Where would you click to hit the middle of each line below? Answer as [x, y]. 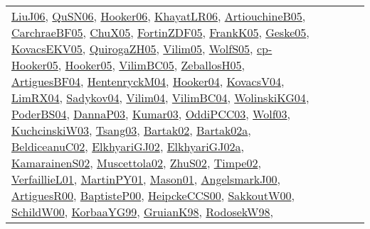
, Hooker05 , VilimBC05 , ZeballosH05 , [151, 65]
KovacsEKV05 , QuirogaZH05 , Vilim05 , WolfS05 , [132, 49]
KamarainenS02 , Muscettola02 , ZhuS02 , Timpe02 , [136, 163]
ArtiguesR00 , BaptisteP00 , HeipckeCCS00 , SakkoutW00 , [153, 195]
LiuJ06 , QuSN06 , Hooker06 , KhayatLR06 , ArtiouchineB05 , [159, 16]
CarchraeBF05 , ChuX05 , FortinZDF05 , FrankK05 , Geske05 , [160, 32]
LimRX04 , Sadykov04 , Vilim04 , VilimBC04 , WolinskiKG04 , [160, 97]
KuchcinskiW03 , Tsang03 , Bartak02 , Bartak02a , [131, 130]
